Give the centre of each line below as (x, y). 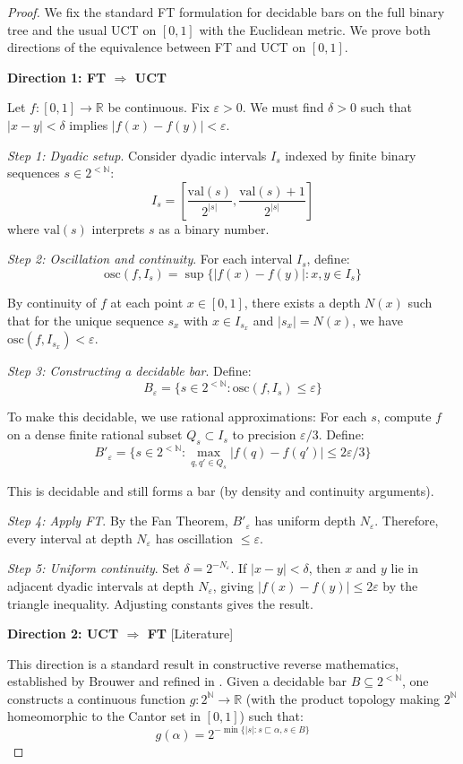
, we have (377, 320)
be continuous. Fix (159, 107)
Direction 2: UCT (63, 634)
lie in (404, 568)
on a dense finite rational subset (95, 434)
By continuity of (52, 302)
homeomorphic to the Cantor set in (104, 716)
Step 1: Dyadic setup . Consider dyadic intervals (137, 155)
